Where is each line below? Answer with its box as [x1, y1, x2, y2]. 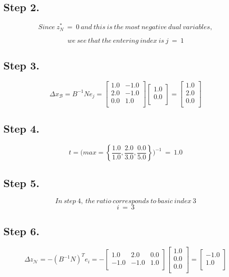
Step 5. [3, 175, 40, 190]
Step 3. [3, 58, 40, 73]
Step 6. [3, 223, 40, 238]
